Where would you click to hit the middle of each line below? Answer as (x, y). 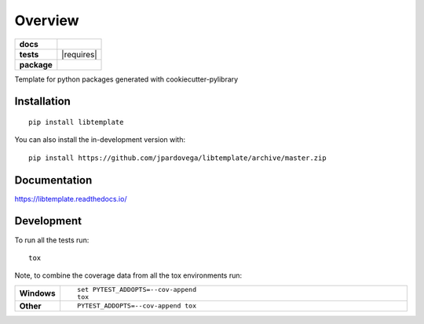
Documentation (53, 180)
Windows (37, 293)
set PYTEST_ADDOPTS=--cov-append (137, 289)
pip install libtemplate (76, 122)
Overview (47, 20)
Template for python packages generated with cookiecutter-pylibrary (126, 79)
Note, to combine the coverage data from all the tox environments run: (128, 275)
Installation (42, 102)
